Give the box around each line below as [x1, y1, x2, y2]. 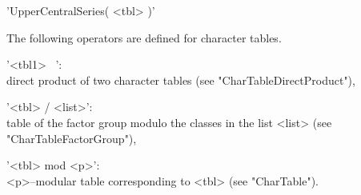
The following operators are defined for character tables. [6, 29, 282, 46]
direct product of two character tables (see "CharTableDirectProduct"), [6, 71, 355, 88]
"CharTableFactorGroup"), [6, 129, 137, 146]
